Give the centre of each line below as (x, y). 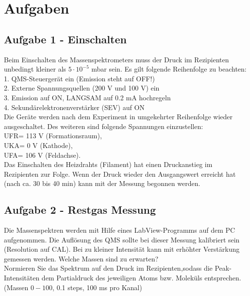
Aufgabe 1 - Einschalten (65, 39)
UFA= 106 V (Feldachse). (42, 155)
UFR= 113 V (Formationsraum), (53, 136)
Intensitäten (22, 278)
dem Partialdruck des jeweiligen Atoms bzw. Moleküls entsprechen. (141, 278)
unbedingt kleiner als (35, 69)
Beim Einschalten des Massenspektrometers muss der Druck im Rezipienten (117, 59)
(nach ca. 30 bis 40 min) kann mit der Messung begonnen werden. (102, 183)
